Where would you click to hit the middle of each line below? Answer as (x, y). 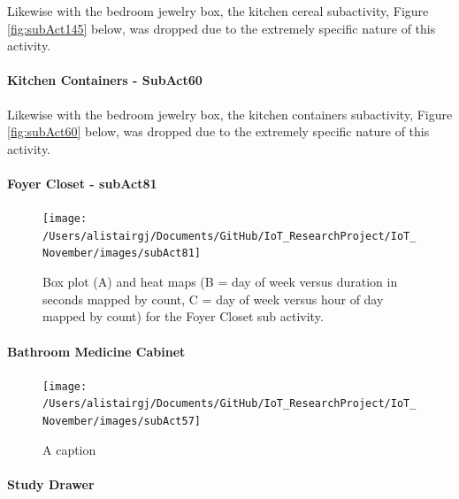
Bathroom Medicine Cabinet (96, 351)
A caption (69, 449)
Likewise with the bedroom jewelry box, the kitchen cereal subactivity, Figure (218, 11)
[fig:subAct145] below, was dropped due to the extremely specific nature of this (222, 28)
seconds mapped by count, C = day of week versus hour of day (213, 299)
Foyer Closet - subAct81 (82, 183)
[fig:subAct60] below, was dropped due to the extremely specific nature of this (218, 131)
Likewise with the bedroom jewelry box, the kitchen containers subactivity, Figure (230, 114)
